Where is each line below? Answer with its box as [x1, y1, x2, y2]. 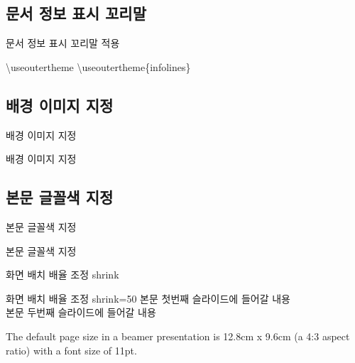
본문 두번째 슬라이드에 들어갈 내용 [6, 305, 156, 320]
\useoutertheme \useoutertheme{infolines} [6, 59, 191, 74]
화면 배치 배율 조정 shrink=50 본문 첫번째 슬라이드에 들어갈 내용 [6, 291, 290, 305]
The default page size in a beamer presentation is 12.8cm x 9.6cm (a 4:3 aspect [6, 328, 350, 343]
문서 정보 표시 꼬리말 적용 [6, 36, 120, 50]
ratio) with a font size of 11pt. [6, 342, 137, 357]
